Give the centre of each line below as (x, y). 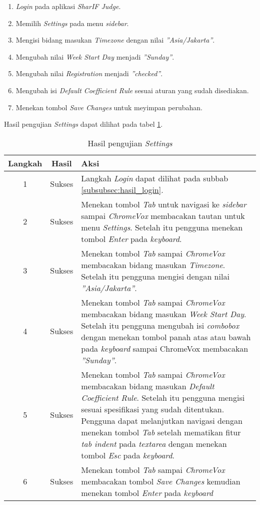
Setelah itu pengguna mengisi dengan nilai (155, 276)
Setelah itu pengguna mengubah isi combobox (160, 325)
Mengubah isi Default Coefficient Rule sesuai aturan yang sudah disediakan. (132, 90)
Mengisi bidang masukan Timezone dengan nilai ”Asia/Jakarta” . (115, 40)
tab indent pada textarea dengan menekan (154, 443)
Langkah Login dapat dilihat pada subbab (155, 178)
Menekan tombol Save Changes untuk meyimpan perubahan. (109, 107)
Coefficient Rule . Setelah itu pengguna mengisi (163, 397)
